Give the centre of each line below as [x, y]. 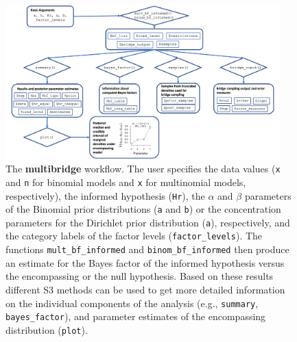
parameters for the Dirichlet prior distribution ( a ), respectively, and [148, 222]
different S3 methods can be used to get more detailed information [145, 289]
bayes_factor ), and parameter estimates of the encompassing [136, 316]
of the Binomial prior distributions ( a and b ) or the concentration [143, 209]
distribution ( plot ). [47, 329]
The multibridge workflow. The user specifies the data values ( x [143, 169]
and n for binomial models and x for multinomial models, [126, 182]
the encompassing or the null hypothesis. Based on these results [140, 276]
